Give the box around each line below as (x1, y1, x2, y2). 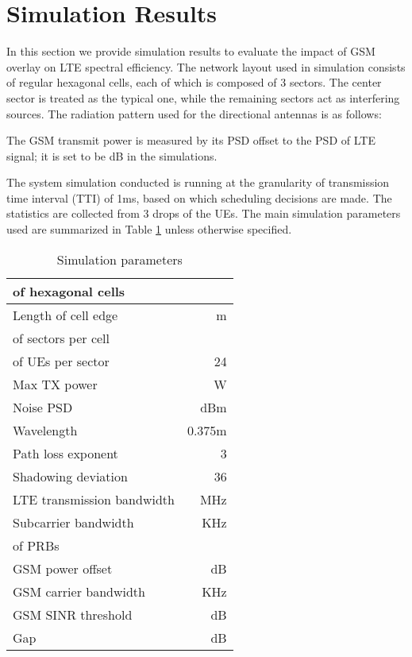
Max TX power (13, 374, 98, 393)
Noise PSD (13, 397, 73, 416)
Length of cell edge (13, 305, 118, 324)
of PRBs (13, 535, 60, 555)
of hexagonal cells (13, 281, 125, 300)
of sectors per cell (13, 328, 110, 347)
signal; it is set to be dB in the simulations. (6, 147, 218, 164)
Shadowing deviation (13, 466, 128, 485)
